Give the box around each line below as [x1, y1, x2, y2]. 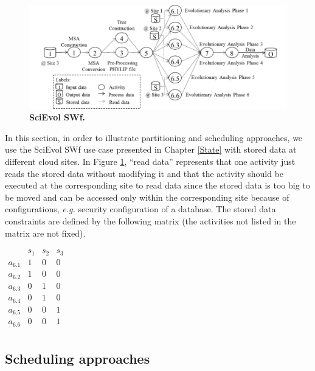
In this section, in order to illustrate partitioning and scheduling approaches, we [5, 131, 303, 144]
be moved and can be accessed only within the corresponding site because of [5, 190, 289, 203]
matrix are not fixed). [5, 226, 86, 239]
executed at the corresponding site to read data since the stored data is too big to [5, 179, 310, 192]
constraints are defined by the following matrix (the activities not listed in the [5, 214, 296, 227]
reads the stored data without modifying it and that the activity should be [5, 167, 284, 179]
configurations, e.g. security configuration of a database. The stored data [5, 203, 276, 215]
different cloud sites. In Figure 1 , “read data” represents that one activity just [5, 154, 296, 167]
